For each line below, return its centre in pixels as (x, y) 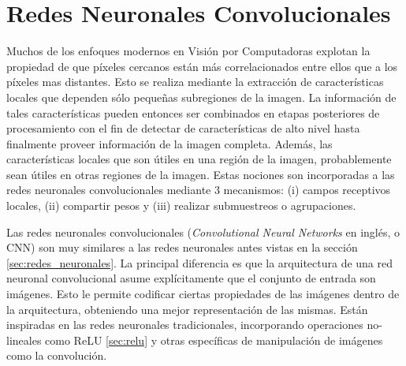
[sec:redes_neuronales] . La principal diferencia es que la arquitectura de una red (200, 262)
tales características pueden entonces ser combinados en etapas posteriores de (193, 112)
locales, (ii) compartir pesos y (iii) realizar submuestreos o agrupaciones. (181, 205)
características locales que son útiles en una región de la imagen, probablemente (199, 159)
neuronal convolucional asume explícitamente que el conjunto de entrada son (191, 278)
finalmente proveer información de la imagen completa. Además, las (169, 143)
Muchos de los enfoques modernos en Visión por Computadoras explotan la (188, 51)
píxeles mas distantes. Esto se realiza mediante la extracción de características (195, 82)
